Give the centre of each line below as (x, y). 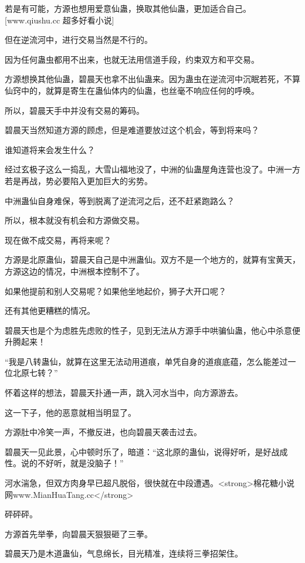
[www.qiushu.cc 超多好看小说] (60, 20)
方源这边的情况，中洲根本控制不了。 (74, 271)
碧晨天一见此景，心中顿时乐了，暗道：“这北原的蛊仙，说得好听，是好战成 (146, 451)
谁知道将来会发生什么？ (50, 149)
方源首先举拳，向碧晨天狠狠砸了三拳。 (79, 533)
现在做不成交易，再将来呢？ (58, 240)
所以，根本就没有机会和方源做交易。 (74, 220)
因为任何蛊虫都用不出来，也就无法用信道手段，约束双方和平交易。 (132, 59)
